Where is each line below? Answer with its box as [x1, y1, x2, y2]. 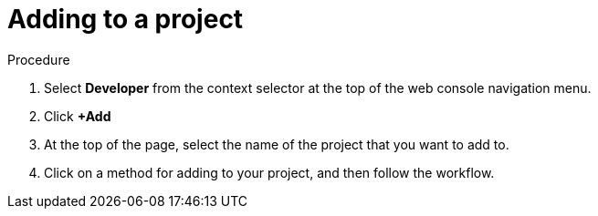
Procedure [7, 51, 70, 67]
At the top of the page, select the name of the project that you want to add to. [44, 136, 509, 152]
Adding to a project [7, 4, 244, 35]
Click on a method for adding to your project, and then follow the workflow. [44, 164, 495, 180]
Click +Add [44, 108, 111, 124]
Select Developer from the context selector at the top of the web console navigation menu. [44, 79, 592, 96]
